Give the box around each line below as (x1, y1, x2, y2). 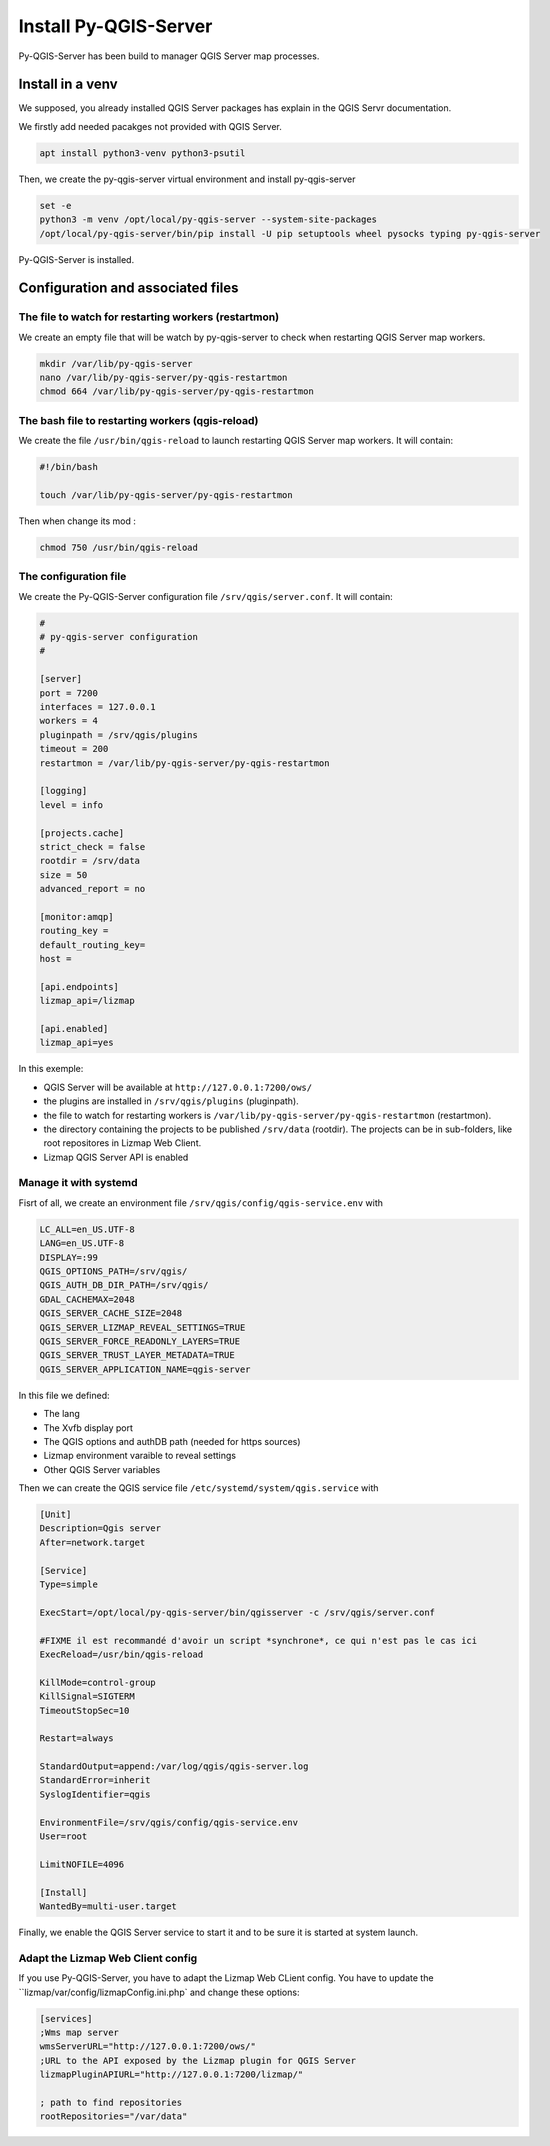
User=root (39, 1831, 88, 1842)
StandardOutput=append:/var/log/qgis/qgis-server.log (39, 1761, 309, 1772)
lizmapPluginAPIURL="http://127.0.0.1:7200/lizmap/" (39, 2069, 304, 2080)
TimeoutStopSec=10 (39, 1705, 130, 1716)
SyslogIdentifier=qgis (39, 1788, 151, 1800)
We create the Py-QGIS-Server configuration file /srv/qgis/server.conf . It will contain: (18, 590, 394, 602)
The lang (43, 1408, 80, 1420)
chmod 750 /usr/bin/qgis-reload (39, 541, 199, 553)
